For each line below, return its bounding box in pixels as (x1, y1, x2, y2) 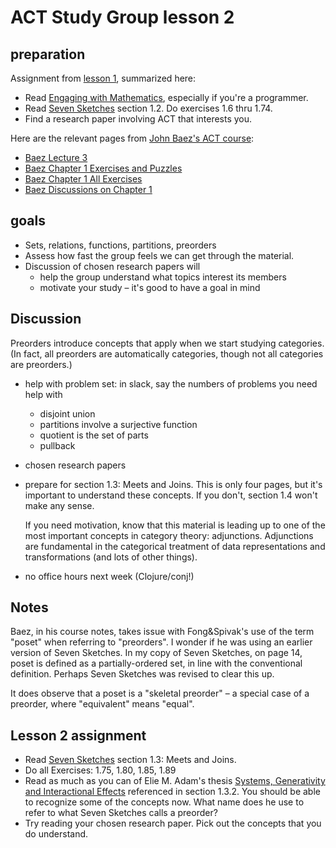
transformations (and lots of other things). (24, 551, 198, 563)
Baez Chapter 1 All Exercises (24, 173, 143, 185)
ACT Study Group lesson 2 (10, 6, 235, 29)
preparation (10, 46, 86, 63)
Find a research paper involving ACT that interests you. (24, 113, 253, 125)
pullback (39, 439, 76, 451)
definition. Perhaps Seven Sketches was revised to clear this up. (10, 668, 275, 680)
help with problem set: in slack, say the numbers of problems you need (24, 377, 318, 390)
